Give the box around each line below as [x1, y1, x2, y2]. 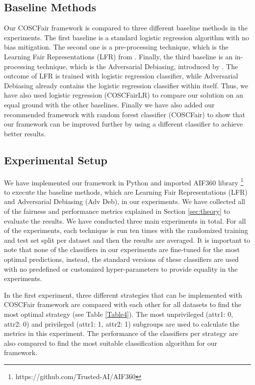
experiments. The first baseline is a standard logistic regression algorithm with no [4, 32, 249, 42]
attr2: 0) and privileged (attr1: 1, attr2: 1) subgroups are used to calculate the [4, 318, 239, 329]
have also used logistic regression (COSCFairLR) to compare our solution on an [4, 90, 243, 100]
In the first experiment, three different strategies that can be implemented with [4, 289, 242, 300]
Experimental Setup [4, 152, 107, 167]
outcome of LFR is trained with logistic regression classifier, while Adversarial [4, 71, 238, 81]
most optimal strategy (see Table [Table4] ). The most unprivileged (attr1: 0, [4, 308, 233, 319]
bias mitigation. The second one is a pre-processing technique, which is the [4, 42, 229, 52]
